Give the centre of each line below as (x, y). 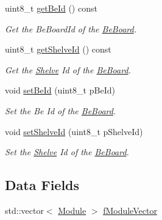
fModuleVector (130, 210)
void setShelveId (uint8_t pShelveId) (74, 131)
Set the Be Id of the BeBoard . (61, 110)
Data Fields (42, 185)
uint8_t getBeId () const (51, 8)
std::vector (24, 210)
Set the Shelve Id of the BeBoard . (67, 152)
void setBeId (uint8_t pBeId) (60, 90)
